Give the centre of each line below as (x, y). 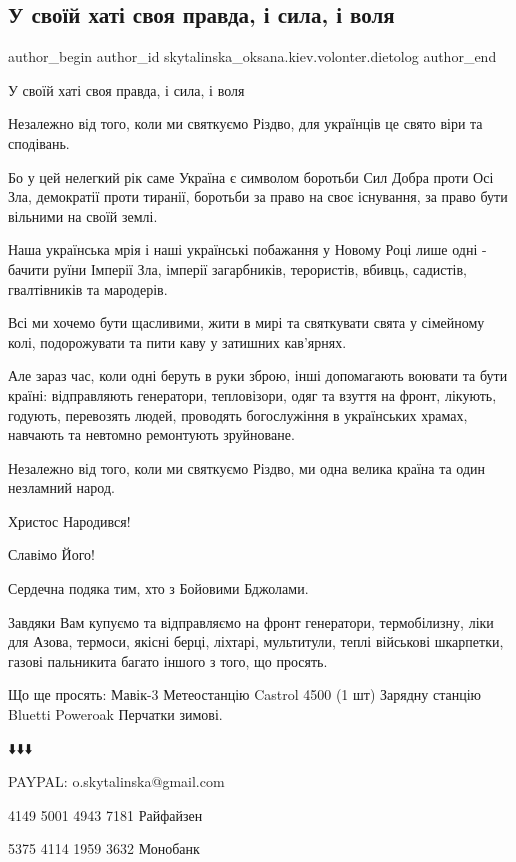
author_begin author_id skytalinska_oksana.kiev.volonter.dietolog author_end (252, 56)
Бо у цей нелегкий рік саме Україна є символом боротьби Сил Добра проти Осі (251, 176)
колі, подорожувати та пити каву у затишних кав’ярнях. (177, 341)
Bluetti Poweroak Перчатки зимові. (115, 714)
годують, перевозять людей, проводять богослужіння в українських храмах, (238, 414)
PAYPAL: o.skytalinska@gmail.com (116, 781)
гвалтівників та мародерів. (88, 288)
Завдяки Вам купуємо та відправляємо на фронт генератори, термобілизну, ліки (251, 621)
